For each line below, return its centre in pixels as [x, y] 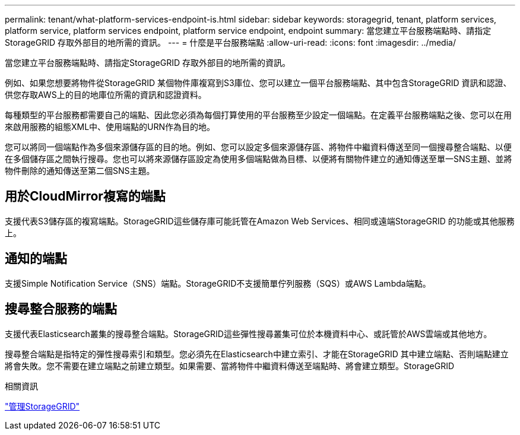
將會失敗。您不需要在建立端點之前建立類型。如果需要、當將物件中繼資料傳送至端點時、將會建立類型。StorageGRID [230, 366]
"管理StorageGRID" [42, 406]
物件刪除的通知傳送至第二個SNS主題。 [80, 171]
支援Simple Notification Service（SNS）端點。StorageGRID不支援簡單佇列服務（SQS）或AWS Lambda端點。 [218, 283]
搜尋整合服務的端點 [61, 309]
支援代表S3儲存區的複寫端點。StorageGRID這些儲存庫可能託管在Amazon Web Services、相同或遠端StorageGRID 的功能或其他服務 [260, 221]
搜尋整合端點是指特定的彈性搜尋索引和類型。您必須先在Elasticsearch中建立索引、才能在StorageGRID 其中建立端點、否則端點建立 [257, 354]
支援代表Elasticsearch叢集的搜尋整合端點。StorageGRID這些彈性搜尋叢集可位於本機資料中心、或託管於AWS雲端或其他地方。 [248, 334]
